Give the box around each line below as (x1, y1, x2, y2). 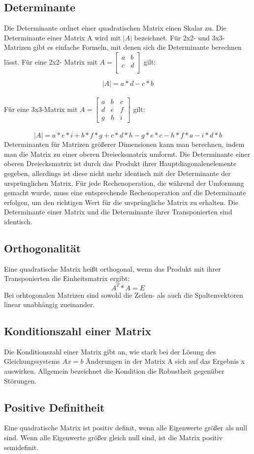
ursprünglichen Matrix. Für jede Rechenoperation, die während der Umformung (4, 177, 244, 188)
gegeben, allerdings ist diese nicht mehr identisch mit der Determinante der (4, 168, 231, 178)
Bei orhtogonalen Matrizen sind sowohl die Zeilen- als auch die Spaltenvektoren (4, 289, 243, 300)
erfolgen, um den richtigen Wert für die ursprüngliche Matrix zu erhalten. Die (4, 197, 238, 207)
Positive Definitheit (4, 399, 105, 415)
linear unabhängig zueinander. (4, 299, 95, 310)
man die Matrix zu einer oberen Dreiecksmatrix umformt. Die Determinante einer (4, 148, 251, 159)
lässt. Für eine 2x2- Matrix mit (4, 56, 97, 67)
